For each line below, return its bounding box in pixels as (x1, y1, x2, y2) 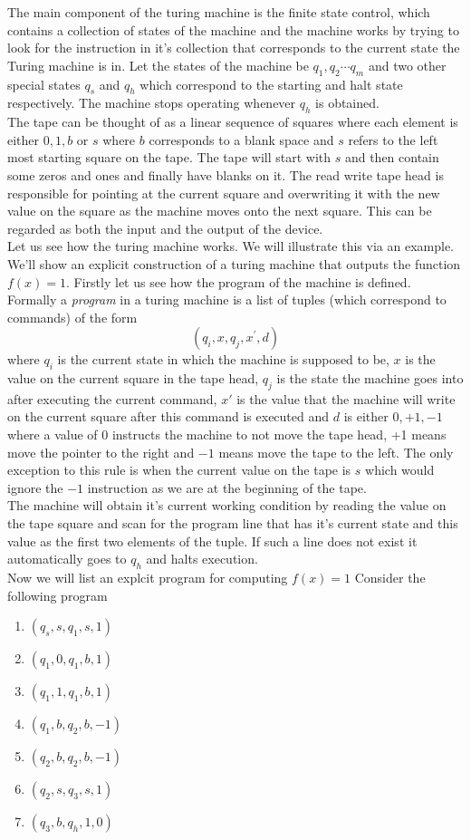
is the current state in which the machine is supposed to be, (57, 350, 389, 369)
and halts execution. (146, 549, 258, 568)
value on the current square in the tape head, (7, 369, 259, 388)
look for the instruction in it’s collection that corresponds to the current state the (7, 38, 460, 57)
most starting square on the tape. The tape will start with (7, 148, 332, 167)
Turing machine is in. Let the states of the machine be (7, 55, 309, 74)
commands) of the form (7, 307, 138, 326)
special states (7, 74, 81, 93)
